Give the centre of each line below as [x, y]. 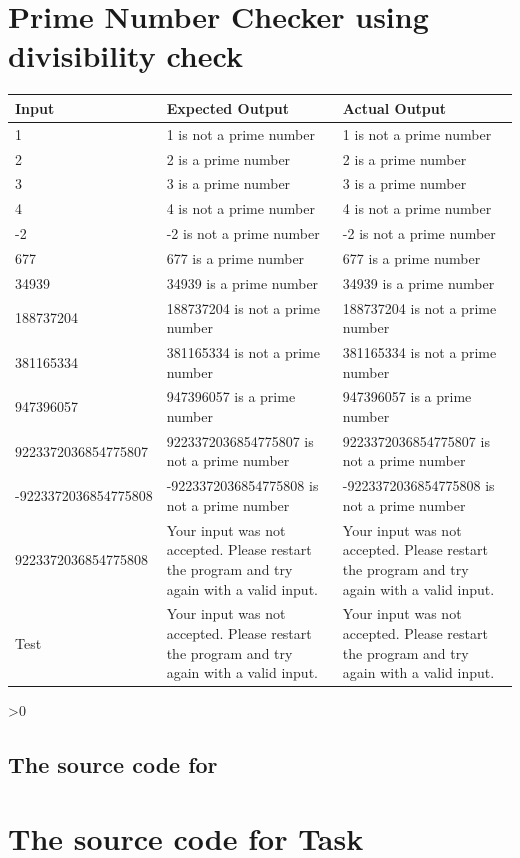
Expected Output [228, 107]
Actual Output [394, 107]
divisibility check [125, 55]
